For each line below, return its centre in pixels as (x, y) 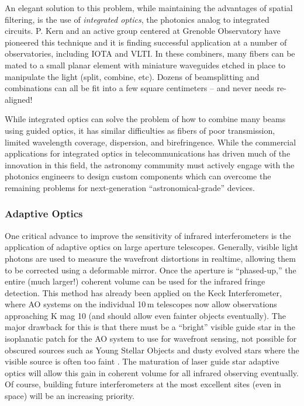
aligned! (19, 99)
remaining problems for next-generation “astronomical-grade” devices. (130, 187)
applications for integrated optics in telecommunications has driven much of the (148, 153)
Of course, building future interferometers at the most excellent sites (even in (143, 384)
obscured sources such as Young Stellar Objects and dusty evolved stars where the (152, 350)
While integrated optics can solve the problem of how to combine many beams (145, 119)
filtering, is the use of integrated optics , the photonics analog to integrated (137, 19)
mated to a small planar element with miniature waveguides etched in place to (145, 65)
